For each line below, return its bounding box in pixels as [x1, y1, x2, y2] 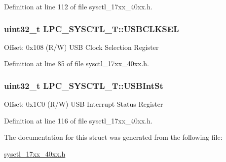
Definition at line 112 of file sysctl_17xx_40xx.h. [4, 1, 152, 11]
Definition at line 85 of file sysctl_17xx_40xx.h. [4, 58, 149, 69]
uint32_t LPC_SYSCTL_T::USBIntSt [4, 79, 163, 91]
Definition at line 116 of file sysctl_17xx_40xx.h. [4, 115, 152, 125]
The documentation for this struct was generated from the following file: [4, 132, 223, 142]
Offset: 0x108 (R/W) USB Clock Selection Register [4, 41, 159, 52]
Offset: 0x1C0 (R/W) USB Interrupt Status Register [4, 99, 163, 109]
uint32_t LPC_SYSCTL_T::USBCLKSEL [4, 22, 179, 35]
